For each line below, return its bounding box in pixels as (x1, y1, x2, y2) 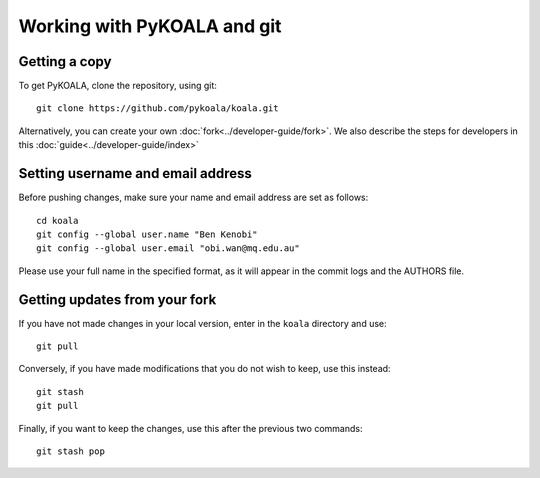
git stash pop (36, 445, 105, 457)
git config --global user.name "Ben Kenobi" (36, 228, 259, 240)
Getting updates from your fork (18, 291, 217, 308)
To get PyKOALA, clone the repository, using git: (18, 80, 217, 92)
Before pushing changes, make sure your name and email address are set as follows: (18, 191, 369, 204)
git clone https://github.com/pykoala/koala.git (36, 103, 279, 114)
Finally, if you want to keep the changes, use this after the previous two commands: (18, 422, 363, 434)
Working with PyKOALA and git (18, 15, 282, 37)
